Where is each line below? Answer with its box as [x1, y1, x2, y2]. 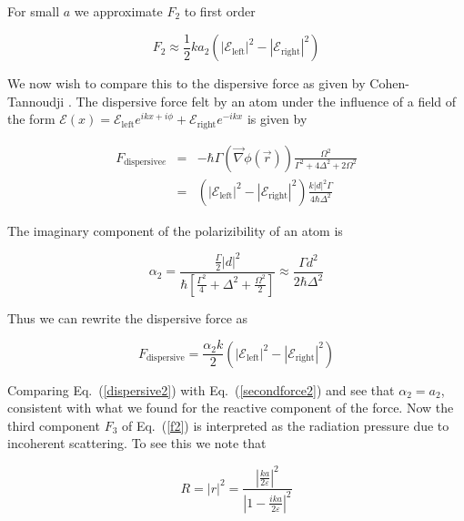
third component [7, 415, 100, 434]
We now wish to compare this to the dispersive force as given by [7, 74, 366, 93]
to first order [184, 2, 256, 20]
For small [7, 2, 60, 20]
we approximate [74, 2, 163, 20]
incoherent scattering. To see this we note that [7, 434, 267, 453]
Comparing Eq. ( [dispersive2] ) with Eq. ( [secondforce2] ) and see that [7, 380, 395, 399]
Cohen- [369, 74, 409, 93]
